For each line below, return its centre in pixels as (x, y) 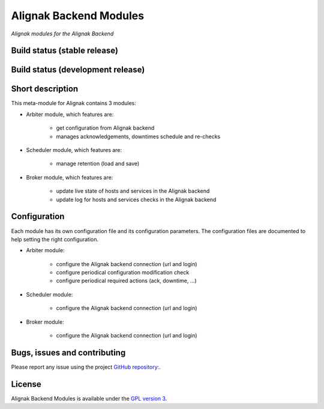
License (26, 384)
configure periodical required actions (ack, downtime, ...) (127, 281)
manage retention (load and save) (98, 164)
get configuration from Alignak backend (105, 128)
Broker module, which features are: (70, 177)
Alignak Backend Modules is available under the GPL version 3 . (89, 398)
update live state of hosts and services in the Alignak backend (133, 191)
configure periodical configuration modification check (123, 273)
